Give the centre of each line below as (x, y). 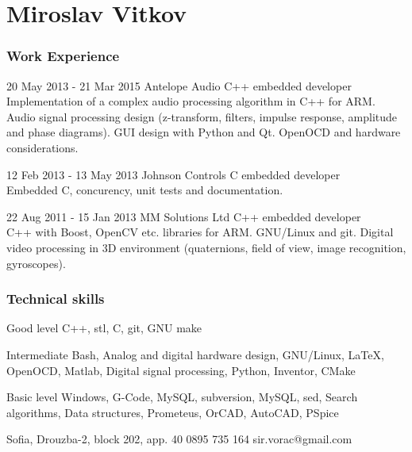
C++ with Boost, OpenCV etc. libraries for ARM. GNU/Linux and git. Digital (200, 232)
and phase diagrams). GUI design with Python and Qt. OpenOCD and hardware (204, 132)
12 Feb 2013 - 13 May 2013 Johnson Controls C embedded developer (173, 174)
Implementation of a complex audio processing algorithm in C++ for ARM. (191, 101)
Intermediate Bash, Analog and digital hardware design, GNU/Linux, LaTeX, (195, 354)
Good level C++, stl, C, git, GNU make (104, 328)
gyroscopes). (36, 263)
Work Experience (63, 56)
